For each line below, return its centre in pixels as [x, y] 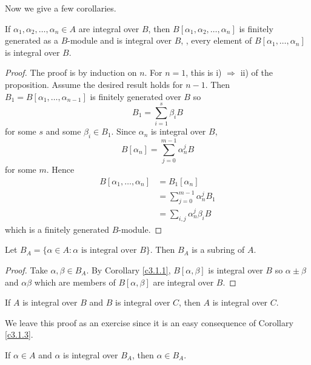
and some [63, 131]
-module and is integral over [119, 40]
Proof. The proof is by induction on [71, 72]
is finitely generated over [135, 96]
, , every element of [216, 40]
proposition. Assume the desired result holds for [94, 84]
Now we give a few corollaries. [61, 8]
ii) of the [256, 72]
